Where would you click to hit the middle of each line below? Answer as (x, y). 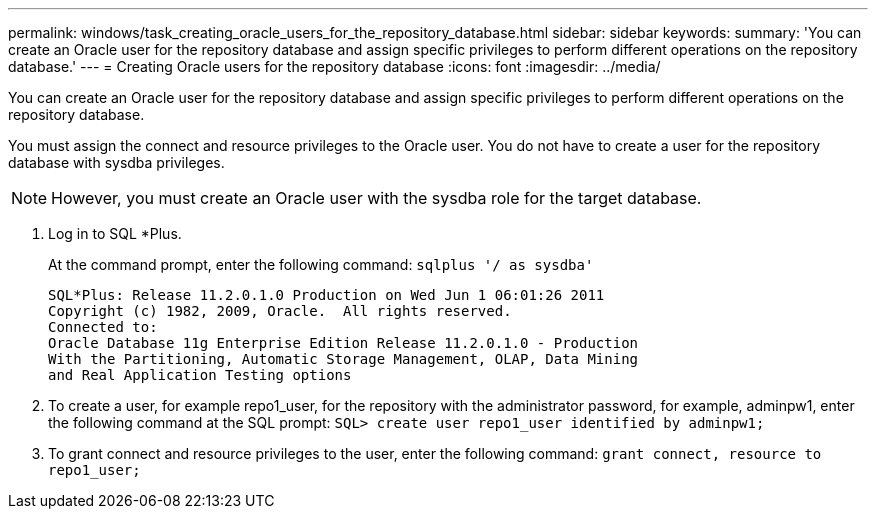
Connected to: (103, 327)
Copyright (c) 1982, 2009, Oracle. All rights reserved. (280, 311)
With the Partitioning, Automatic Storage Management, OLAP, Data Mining (343, 359)
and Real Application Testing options (200, 375)
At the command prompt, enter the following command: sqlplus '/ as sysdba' (321, 264)
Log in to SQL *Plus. (115, 233)
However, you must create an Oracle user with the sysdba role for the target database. (376, 198)
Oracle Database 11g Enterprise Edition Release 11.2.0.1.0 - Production (343, 343)
